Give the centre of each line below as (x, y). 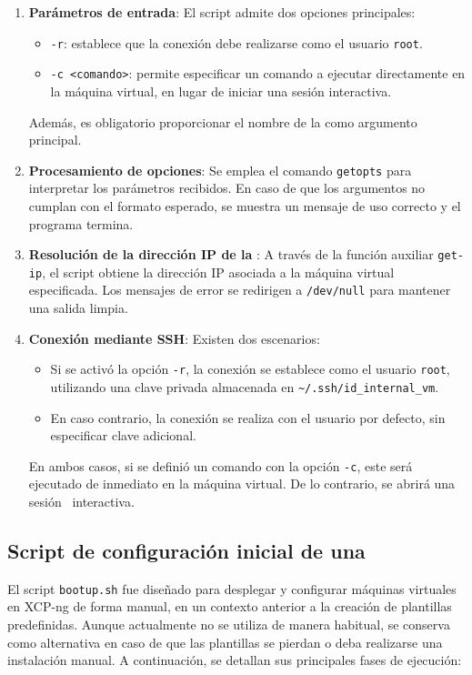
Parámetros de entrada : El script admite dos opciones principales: (222, 12)
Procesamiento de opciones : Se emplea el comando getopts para (220, 170)
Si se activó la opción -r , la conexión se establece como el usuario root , (250, 369)
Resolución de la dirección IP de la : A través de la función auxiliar (231, 254)
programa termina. (81, 223)
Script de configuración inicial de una (186, 551)
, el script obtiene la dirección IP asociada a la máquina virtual (218, 272)
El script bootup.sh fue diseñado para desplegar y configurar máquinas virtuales (232, 588)
